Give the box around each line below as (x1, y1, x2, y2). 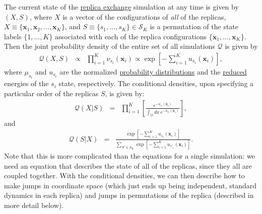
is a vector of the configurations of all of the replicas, (62, 11, 226, 22)
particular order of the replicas (4, 88, 99, 99)
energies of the (4, 78, 49, 89)
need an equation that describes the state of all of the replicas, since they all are (4, 160, 252, 171)
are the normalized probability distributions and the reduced (59, 66, 247, 77)
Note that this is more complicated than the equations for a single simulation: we (4, 150, 255, 161)
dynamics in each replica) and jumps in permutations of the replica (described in (4, 190, 254, 200)
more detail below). (4, 199, 64, 210)
